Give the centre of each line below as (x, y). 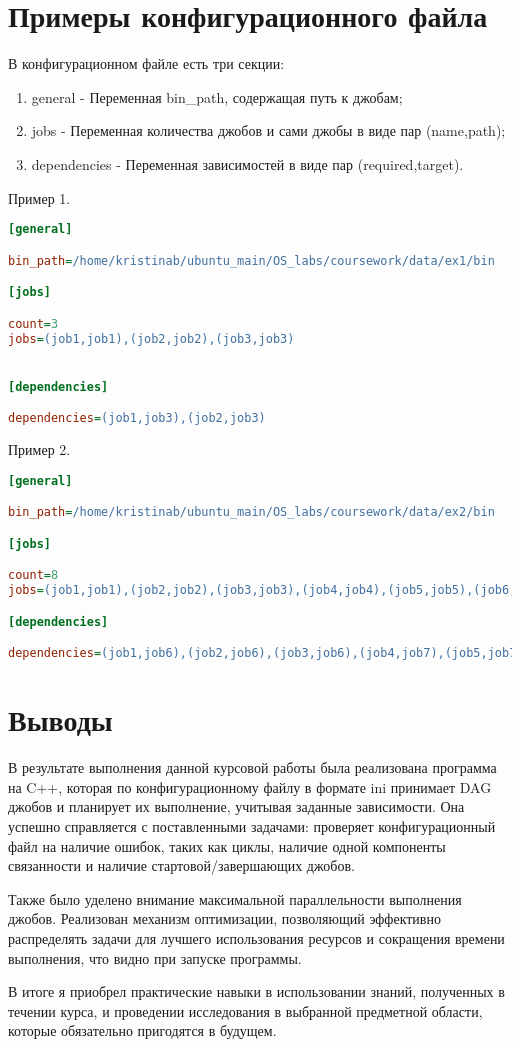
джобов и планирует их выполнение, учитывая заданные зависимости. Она (236, 806)
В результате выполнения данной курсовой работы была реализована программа (252, 767)
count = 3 (33, 323)
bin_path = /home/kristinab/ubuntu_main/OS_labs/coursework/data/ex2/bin (251, 512)
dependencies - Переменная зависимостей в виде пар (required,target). (247, 163)
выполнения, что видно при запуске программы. (155, 957)
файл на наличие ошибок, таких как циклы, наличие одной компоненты (227, 845)
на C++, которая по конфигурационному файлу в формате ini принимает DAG (250, 786)
